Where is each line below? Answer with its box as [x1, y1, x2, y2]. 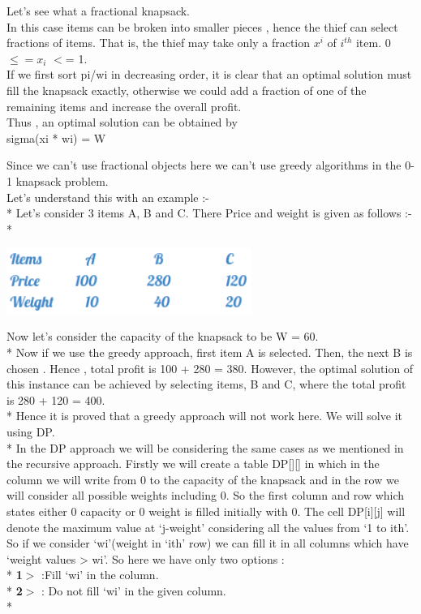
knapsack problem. [15, 172, 109, 189]
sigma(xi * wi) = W [6, 129, 106, 146]
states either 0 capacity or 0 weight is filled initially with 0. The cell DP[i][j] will [6, 502, 406, 519]
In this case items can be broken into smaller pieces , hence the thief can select [6, 18, 398, 35]
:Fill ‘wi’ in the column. [41, 566, 159, 583]
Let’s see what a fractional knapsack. [6, 2, 191, 19]
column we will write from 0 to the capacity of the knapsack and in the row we [6, 470, 399, 487]
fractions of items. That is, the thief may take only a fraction [6, 34, 311, 51]
